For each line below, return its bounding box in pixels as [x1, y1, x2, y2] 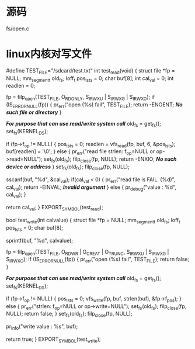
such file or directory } [6, 109, 62, 116]
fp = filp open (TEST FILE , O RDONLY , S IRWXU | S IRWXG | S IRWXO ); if [6, 94, 155, 102]
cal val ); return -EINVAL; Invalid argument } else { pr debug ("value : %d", [6, 184, 177, 192]
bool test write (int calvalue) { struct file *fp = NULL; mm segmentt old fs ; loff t [6, 217, 180, 225]
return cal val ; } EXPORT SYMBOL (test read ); [6, 204, 103, 212]
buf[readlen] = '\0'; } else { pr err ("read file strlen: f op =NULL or [6, 148, 155, 157]
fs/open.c [6, 25, 29, 32]
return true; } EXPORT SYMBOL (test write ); [6, 336, 101, 344]
